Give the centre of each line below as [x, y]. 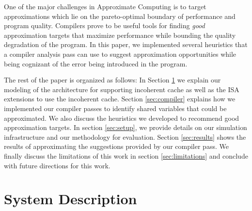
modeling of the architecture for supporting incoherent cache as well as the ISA [122, 89]
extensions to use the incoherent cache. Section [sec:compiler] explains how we [120, 99]
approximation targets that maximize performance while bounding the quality [120, 35]
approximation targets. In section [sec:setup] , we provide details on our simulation [126, 127]
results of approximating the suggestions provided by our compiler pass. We [116, 146]
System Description [71, 199]
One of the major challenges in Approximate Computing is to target [105, 6]
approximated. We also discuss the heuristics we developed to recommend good [122, 118]
